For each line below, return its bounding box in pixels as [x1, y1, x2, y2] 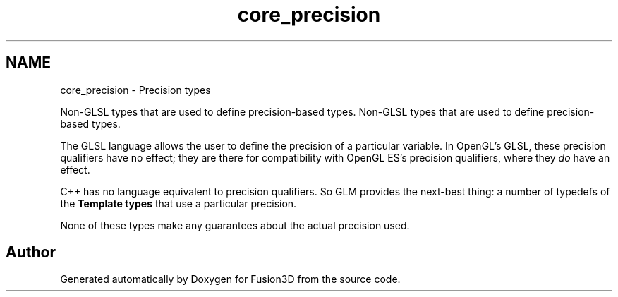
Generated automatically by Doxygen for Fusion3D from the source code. [60, 273, 401, 286]
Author [6, 243, 56, 262]
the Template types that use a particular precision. [60, 197, 297, 210]
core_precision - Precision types [60, 83, 211, 96]
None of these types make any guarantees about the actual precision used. [60, 219, 410, 231]
